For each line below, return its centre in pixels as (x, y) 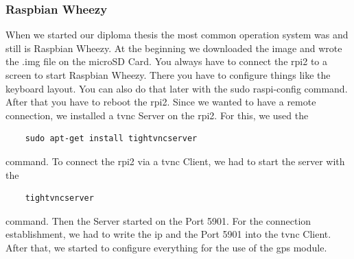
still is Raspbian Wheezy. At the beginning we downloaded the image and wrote (174, 48)
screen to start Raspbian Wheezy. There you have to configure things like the (168, 75)
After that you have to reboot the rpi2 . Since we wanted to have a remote (161, 102)
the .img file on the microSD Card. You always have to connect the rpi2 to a (166, 61)
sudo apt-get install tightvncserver (111, 139)
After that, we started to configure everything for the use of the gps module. (166, 247)
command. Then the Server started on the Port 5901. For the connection (158, 220)
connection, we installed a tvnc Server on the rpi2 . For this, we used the (157, 115)
